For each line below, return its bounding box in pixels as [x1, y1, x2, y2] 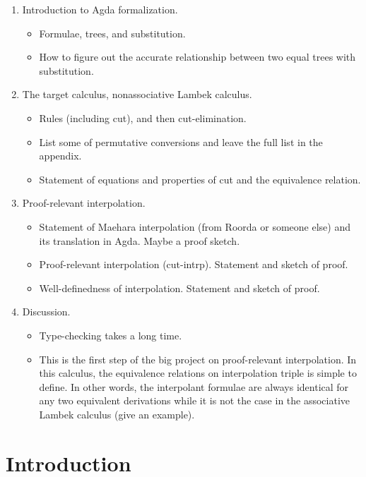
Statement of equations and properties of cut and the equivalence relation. [39, 171, 361, 186]
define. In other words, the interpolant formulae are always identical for [39, 379, 349, 394]
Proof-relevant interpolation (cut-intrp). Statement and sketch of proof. [39, 257, 348, 272]
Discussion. [22, 304, 71, 319]
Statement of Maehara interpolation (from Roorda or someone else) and [39, 219, 350, 234]
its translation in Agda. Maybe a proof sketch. [39, 233, 240, 248]
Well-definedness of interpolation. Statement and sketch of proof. [39, 280, 320, 295]
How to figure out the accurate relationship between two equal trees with [39, 49, 356, 64]
